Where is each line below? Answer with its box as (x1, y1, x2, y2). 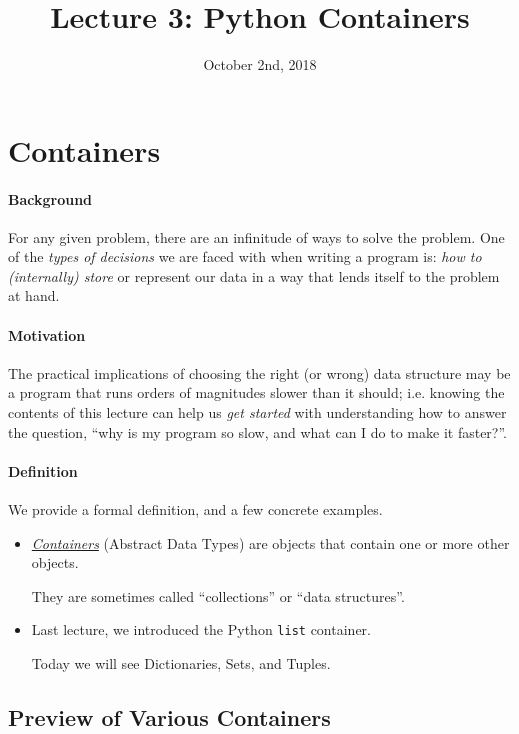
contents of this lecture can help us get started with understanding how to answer (8, 402, 507, 423)
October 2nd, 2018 (203, 54, 317, 75)
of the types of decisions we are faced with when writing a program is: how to (8, 246, 482, 267)
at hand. (8, 285, 60, 306)
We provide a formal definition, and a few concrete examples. (8, 499, 383, 520)
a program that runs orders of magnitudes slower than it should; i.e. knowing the (8, 382, 505, 403)
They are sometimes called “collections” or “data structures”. (31, 585, 405, 606)
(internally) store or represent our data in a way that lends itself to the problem (8, 265, 500, 286)
